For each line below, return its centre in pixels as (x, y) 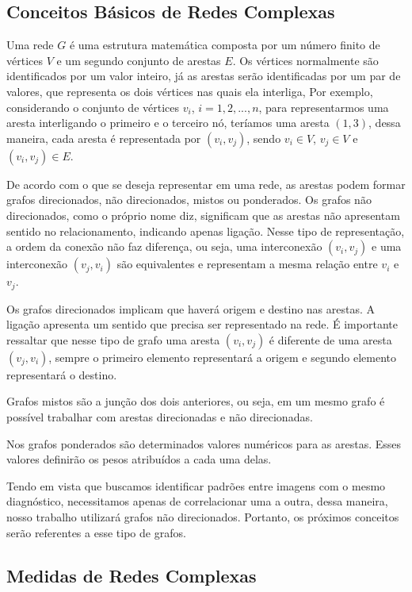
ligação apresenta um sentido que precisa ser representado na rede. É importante (202, 324)
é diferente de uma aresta (330, 339)
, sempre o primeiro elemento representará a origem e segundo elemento (222, 357)
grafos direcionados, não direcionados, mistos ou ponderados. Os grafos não (189, 200)
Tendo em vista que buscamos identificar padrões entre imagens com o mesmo (196, 485)
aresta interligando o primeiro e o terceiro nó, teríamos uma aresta (168, 123)
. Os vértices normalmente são (305, 60)
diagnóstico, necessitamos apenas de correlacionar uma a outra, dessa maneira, (197, 501)
